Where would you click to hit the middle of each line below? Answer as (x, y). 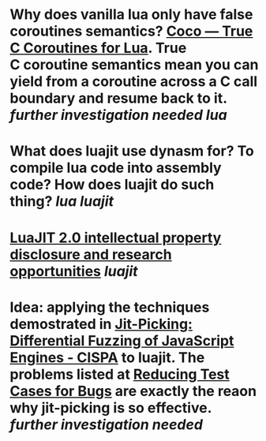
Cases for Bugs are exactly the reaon (133, 391)
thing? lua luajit (62, 202)
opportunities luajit (74, 271)
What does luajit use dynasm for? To (132, 151)
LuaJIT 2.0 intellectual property (116, 237)
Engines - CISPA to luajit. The (107, 357)
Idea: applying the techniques (110, 307)
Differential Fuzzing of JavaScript (122, 340)
